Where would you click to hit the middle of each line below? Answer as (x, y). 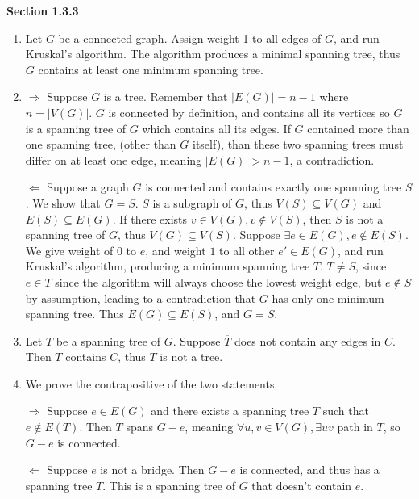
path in (355, 427)
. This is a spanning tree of (169, 485)
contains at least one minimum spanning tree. (151, 69)
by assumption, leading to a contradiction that (141, 298)
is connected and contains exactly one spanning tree (274, 187)
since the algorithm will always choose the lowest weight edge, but (218, 281)
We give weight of (69, 250)
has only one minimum (328, 298)
